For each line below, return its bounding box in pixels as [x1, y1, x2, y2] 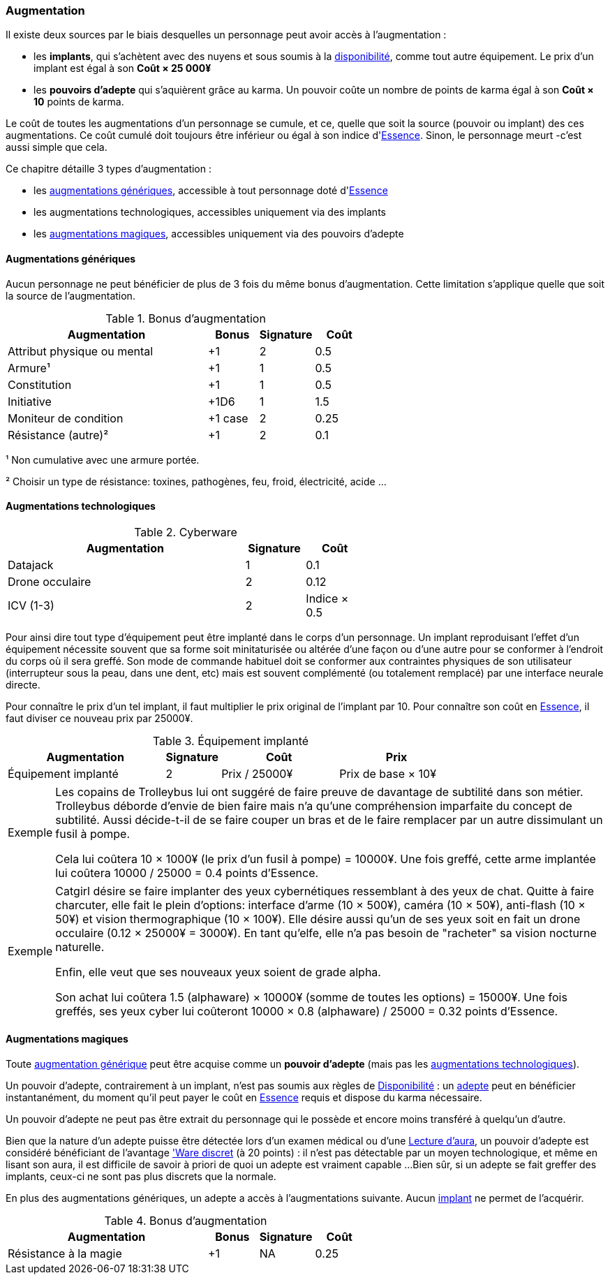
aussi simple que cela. [6, 141, 107, 154]
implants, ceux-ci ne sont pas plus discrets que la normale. [6, 1170, 276, 1183]
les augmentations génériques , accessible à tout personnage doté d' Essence [34, 184, 388, 197]
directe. [6, 678, 40, 691]
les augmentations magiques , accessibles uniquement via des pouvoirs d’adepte [34, 228, 404, 240]
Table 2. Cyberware [134, 524, 237, 539]
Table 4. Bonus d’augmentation [104, 1214, 267, 1228]
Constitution [8, 377, 72, 392]
